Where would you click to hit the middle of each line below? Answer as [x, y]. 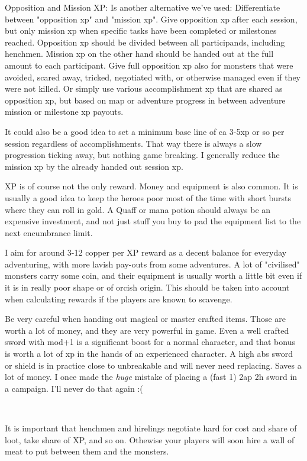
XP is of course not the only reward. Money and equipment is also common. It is [151, 186]
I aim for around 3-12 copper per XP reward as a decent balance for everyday [146, 252]
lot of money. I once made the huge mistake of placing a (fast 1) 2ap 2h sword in [151, 377]
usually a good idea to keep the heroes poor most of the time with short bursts [148, 197]
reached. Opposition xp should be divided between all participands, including [145, 42]
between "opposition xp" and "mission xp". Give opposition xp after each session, [151, 19]
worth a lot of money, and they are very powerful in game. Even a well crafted [147, 330]
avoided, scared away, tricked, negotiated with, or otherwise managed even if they [153, 77]
